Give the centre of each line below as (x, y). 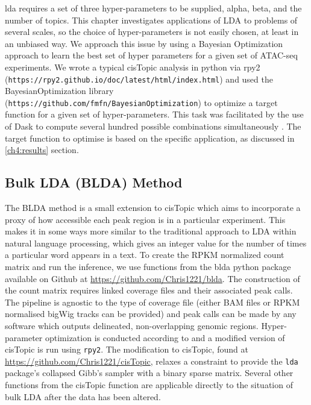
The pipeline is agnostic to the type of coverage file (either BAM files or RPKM (152, 302)
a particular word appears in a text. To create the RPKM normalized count (145, 255)
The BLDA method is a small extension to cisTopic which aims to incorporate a (153, 208)
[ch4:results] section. (42, 150)
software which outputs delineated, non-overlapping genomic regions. (132, 325)
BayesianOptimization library (59, 91)
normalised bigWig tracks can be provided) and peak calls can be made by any (151, 314)
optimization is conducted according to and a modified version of (165, 337)
